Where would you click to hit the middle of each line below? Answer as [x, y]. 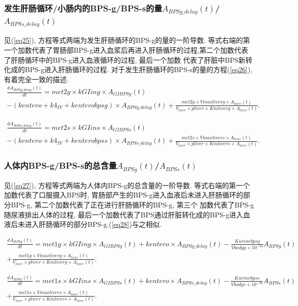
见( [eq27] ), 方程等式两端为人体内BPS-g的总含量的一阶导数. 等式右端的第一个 [127, 185]
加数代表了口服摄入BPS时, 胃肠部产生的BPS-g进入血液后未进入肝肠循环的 [124, 195]
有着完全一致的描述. [36, 79]
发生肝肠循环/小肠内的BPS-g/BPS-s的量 [83, 8]
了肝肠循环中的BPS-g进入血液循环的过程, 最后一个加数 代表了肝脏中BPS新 [125, 59]
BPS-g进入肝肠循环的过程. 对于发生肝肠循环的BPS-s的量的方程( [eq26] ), [139, 69]
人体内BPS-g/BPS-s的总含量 [60, 165]
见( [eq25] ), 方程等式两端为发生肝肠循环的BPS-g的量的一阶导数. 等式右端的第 [127, 40]
